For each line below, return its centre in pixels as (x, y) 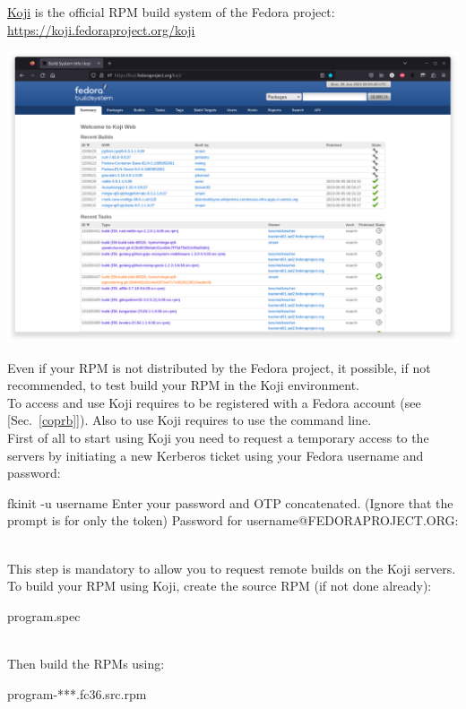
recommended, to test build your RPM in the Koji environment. (183, 385)
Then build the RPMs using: (86, 663)
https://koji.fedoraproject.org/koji (101, 29)
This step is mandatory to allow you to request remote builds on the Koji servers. (232, 568)
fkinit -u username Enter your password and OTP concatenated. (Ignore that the (230, 502)
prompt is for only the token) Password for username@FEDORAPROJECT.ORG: (233, 520)
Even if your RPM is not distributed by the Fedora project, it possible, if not (219, 367)
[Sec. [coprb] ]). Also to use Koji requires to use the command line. (190, 420)
